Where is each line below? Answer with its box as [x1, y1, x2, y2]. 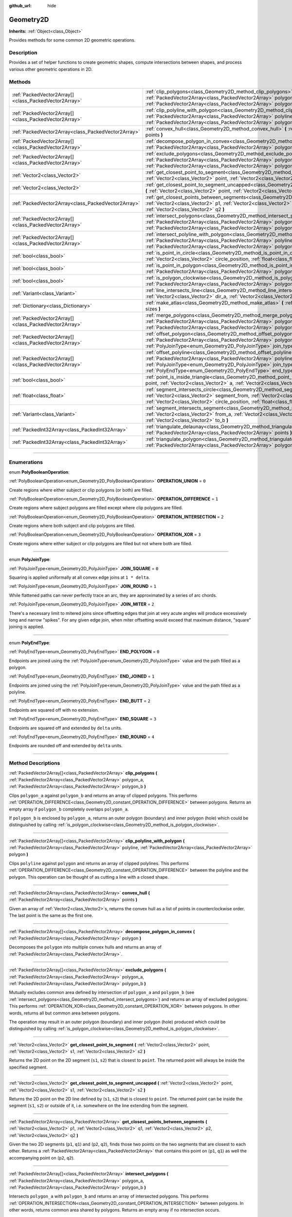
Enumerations [9, 459, 43, 466]
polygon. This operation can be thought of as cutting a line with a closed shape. [9, 874, 169, 880]
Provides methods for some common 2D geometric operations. [9, 37, 136, 43]
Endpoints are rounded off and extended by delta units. [9, 743, 123, 749]
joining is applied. [9, 624, 44, 630]
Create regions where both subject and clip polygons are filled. [9, 523, 135, 529]
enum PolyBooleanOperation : [9, 469, 70, 475]
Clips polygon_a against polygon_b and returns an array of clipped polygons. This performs [9, 793, 197, 798]
